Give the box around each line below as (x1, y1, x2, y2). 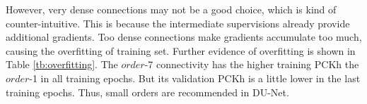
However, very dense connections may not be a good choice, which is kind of (6, 2, 337, 16)
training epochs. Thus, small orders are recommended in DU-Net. (6, 84, 289, 99)
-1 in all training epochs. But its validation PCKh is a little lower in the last (29, 70, 361, 85)
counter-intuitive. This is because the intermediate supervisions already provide (6, 15, 350, 30)
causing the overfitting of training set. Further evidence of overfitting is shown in (6, 43, 356, 58)
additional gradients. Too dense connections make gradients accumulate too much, (6, 30, 362, 44)
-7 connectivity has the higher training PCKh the (144, 57, 359, 72)
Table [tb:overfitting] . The (6, 57, 118, 72)
